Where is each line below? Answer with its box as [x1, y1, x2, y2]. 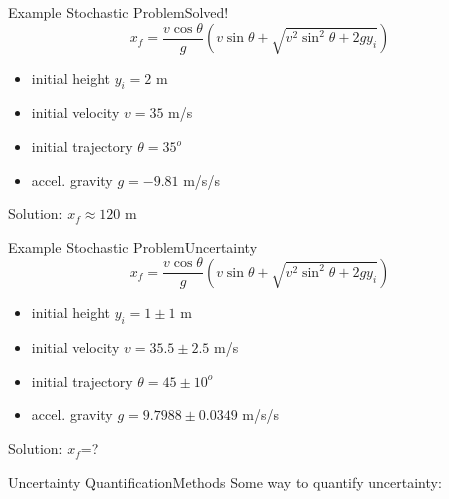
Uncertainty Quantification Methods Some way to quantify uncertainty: [8, 471, 442, 492]
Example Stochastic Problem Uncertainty [8, 236, 258, 257]
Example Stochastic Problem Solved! [8, 2, 229, 22]
